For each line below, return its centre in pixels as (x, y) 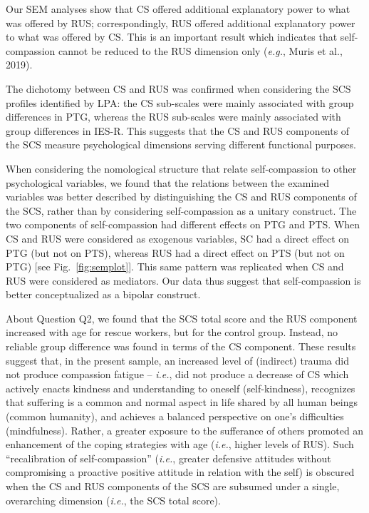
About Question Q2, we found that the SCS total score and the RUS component (182, 318)
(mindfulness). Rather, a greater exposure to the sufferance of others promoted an (185, 430)
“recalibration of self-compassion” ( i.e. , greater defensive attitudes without (168, 458)
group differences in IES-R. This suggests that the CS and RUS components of (178, 130)
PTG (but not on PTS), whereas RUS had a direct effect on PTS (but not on (175, 252)
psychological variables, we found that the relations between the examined (168, 182)
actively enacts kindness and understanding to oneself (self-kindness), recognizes (181, 388)
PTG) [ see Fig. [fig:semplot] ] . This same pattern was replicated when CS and (175, 266)
